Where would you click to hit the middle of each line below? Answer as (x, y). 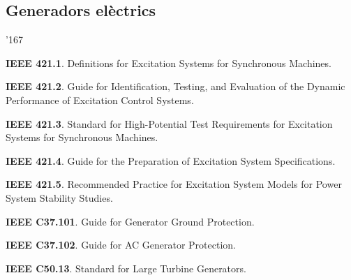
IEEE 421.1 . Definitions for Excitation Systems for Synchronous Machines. (169, 62)
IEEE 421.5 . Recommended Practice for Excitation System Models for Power (174, 184)
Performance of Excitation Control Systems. (100, 100)
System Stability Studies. (59, 197)
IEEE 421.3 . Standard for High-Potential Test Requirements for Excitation (169, 123)
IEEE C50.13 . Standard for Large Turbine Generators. (126, 268)
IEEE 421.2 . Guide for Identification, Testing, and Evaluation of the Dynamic (175, 86)
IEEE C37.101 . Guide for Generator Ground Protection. (130, 221)
